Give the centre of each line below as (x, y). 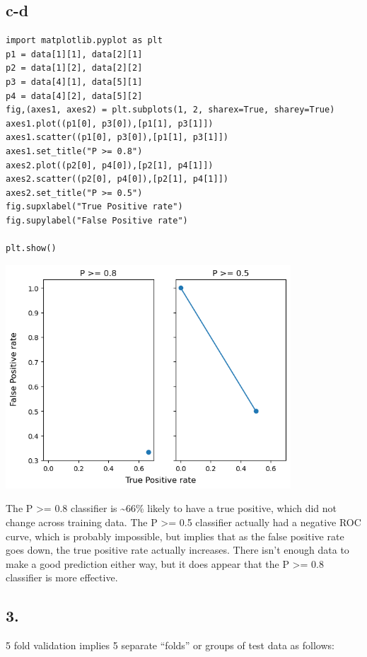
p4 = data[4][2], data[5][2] (74, 96)
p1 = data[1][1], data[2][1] (74, 54)
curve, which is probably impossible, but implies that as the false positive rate (175, 536)
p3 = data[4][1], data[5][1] (74, 82)
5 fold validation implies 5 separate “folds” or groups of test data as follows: (170, 645)
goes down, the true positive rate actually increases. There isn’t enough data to (177, 550)
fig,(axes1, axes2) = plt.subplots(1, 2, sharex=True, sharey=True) (170, 110)
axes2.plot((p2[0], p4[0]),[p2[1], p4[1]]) (110, 165)
